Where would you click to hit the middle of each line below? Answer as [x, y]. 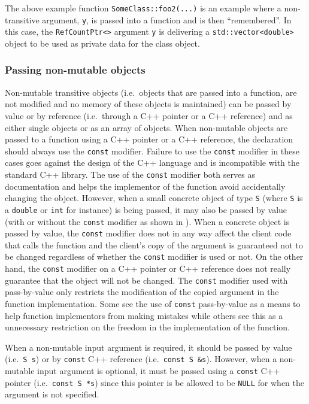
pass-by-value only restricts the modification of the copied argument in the [142, 292]
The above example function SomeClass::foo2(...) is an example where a [143, 8]
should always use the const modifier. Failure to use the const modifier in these [152, 151]
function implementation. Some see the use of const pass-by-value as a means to [153, 304]
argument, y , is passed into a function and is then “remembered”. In [167, 19]
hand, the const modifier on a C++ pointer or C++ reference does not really [148, 268]
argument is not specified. [52, 394]
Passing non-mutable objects [75, 70]
